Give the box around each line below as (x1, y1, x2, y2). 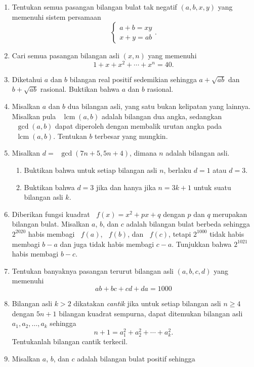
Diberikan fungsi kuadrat (12, 208, 90, 219)
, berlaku (163, 165, 192, 175)
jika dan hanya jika (96, 181, 156, 192)
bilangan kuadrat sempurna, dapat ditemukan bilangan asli (59, 308, 243, 318)
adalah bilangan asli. (165, 148, 230, 158)
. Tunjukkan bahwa (172, 238, 232, 249)
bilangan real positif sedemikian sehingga (69, 74, 197, 84)
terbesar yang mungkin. (95, 130, 168, 141)
